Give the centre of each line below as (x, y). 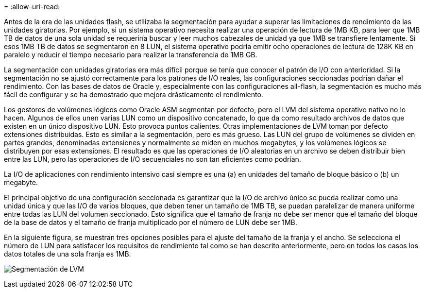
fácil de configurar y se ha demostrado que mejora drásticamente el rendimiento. (134, 94)
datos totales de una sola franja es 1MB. (68, 254)
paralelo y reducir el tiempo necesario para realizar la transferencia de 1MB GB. (131, 55)
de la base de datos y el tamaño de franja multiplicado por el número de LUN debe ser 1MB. (151, 222)
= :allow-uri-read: (32, 7)
